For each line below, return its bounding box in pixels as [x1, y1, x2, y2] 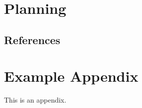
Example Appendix [4, 66, 139, 86]
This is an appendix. [4, 95, 67, 105]
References [4, 32, 61, 47]
